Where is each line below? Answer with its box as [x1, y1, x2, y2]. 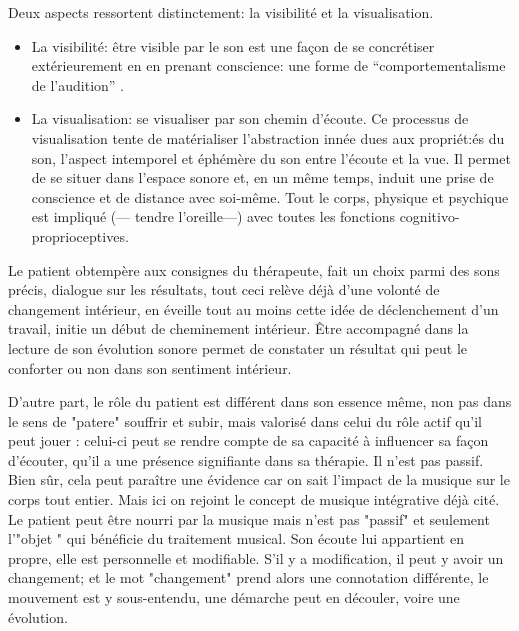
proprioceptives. [31, 225, 129, 246]
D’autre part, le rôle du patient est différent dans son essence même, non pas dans [8, 391, 512, 412]
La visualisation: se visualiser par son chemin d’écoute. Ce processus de [31, 108, 469, 129]
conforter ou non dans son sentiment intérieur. [8, 357, 292, 378]
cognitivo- [399, 206, 460, 227]
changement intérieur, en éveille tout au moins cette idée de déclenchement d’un [8, 298, 499, 319]
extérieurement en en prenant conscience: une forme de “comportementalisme [31, 55, 506, 76]
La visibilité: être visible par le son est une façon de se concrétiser [31, 35, 435, 56]
